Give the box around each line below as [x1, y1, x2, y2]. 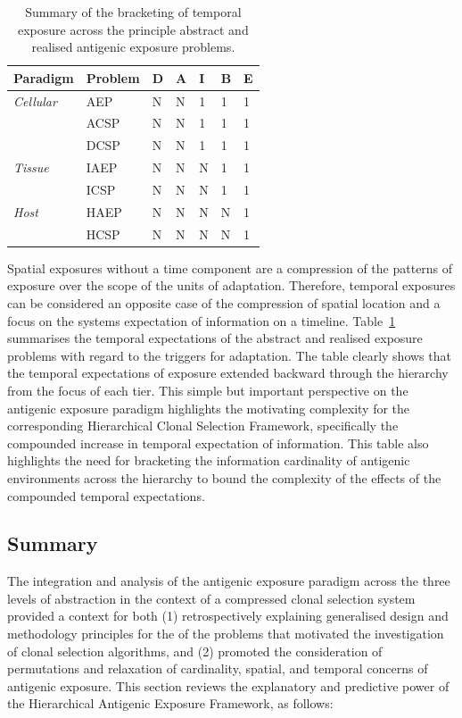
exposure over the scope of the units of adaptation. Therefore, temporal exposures [7, 276, 456, 295]
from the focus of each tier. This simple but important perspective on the [7, 380, 408, 399]
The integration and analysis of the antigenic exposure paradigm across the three [7, 572, 450, 590]
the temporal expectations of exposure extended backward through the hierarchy [7, 363, 449, 382]
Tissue [13, 158, 49, 177]
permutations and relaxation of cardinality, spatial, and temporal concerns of [7, 659, 428, 678]
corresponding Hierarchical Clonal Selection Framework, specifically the [7, 416, 399, 435]
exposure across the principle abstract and [18, 20, 249, 38]
